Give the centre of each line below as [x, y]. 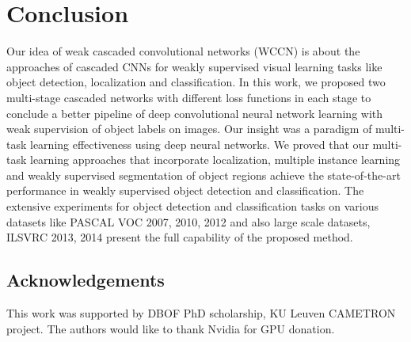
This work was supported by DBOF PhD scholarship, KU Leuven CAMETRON [201, 313]
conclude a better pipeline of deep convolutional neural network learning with [195, 113]
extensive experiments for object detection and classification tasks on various [193, 206]
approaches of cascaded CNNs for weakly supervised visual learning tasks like [194, 66]
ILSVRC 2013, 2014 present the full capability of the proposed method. [180, 237]
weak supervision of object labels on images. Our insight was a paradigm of [189, 129]
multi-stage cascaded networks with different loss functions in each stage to [189, 97]
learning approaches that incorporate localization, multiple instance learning [215, 160]
